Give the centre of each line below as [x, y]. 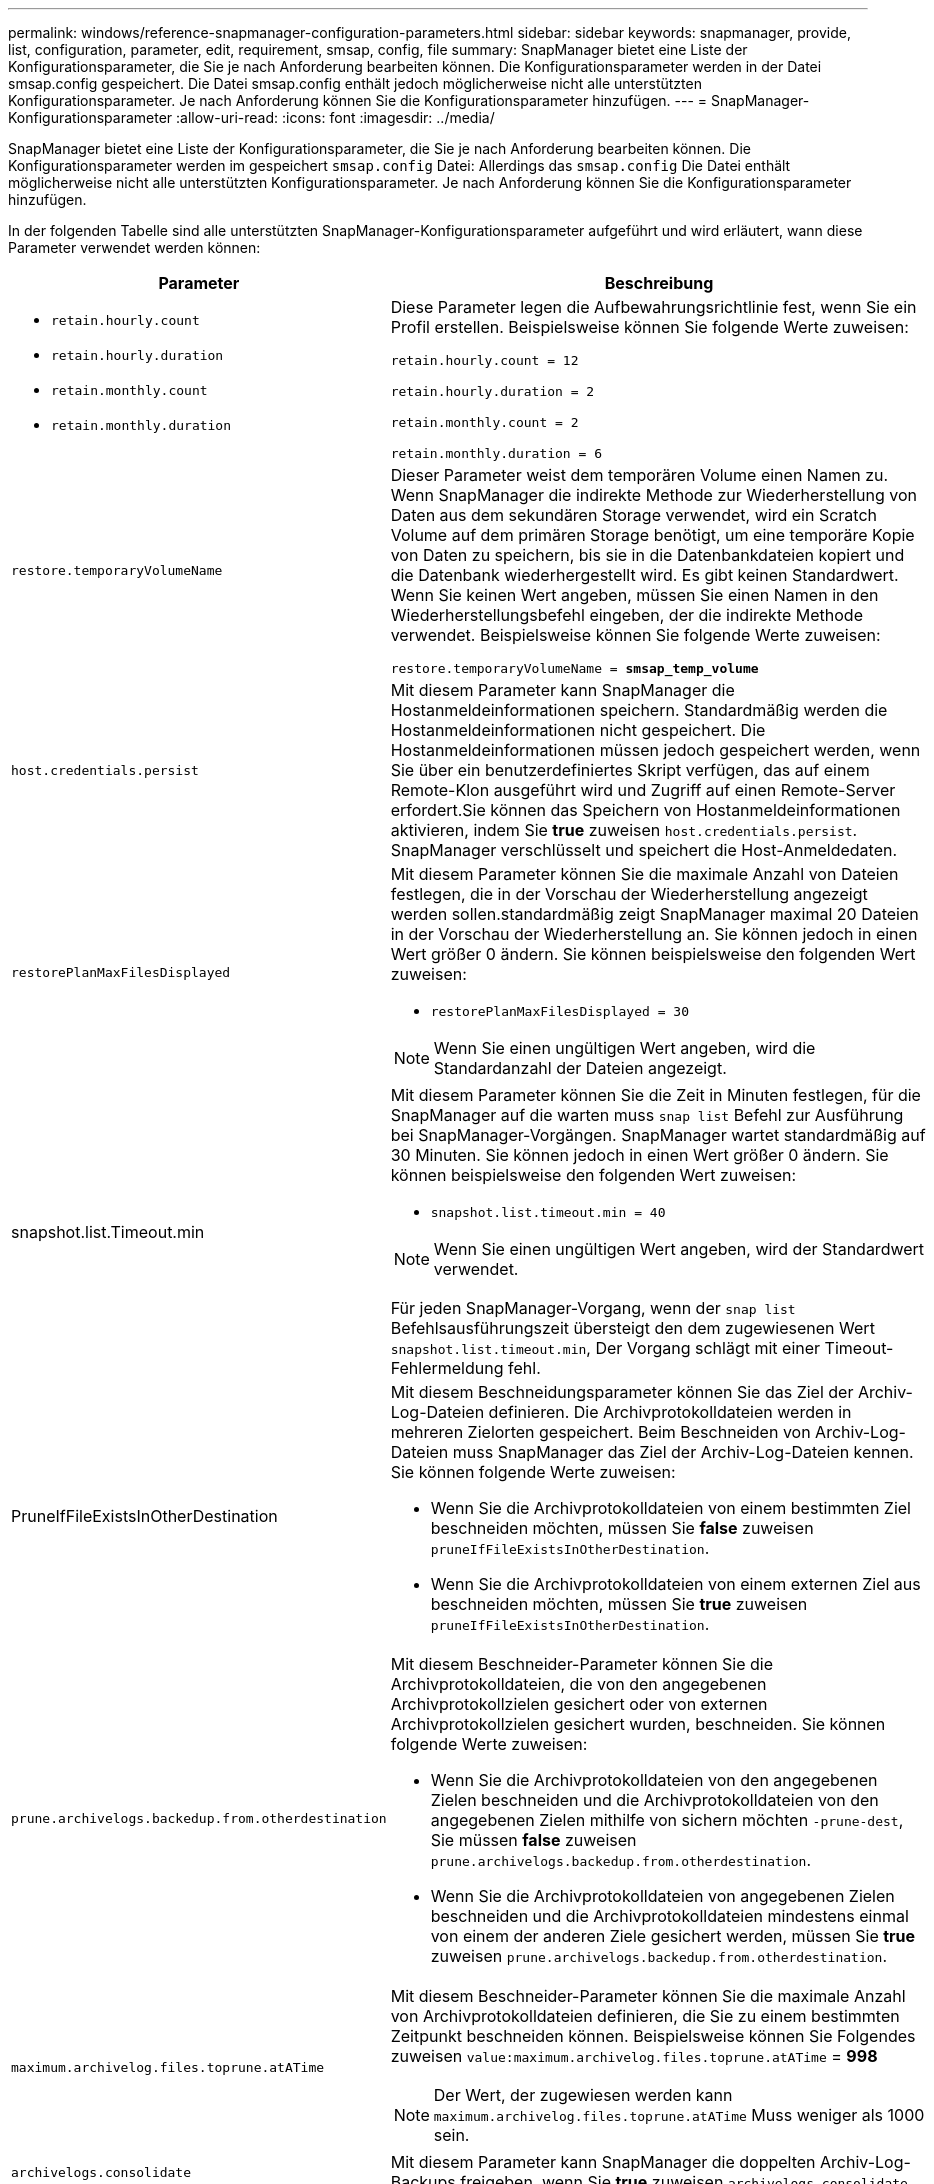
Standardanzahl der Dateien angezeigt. [580, 1068]
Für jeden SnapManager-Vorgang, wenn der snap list [593, 1308]
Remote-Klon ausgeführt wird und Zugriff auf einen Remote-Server [643, 790]
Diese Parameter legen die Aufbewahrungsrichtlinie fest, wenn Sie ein [653, 307]
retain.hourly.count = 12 [484, 360]
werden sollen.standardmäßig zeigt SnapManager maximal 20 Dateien [654, 914]
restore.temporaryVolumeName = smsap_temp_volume [574, 668]
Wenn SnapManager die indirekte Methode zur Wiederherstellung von [653, 495]
